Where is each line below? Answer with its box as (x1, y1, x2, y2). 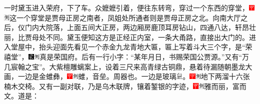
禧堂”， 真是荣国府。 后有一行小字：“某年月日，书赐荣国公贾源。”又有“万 (4, 51, 249, 61)
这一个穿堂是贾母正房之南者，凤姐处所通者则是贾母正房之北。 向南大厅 (9, 12, 241, 22)
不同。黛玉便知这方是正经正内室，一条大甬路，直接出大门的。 (45, 31, 249, 42)
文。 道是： (4, 90, 39, 101)
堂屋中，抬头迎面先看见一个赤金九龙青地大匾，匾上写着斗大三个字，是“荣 (10, 41, 252, 52)
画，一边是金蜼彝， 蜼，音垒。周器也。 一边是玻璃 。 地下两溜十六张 (4, 71, 250, 81)
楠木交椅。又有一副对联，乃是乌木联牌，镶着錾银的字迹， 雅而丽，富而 (4, 80, 246, 91)
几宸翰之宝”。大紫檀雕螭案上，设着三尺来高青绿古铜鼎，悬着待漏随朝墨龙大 (4, 61, 252, 71)
